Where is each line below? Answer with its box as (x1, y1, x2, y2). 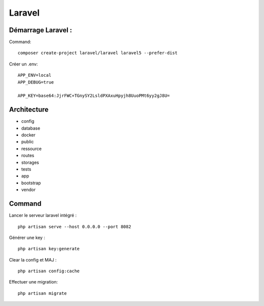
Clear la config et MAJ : (9, 257, 57, 262)
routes (21, 153, 34, 158)
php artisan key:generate (18, 246, 80, 252)
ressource (21, 146, 42, 152)
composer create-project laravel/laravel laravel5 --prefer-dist (18, 50, 178, 56)
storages (21, 159, 39, 165)
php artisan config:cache (18, 268, 80, 274)
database (21, 125, 41, 131)
